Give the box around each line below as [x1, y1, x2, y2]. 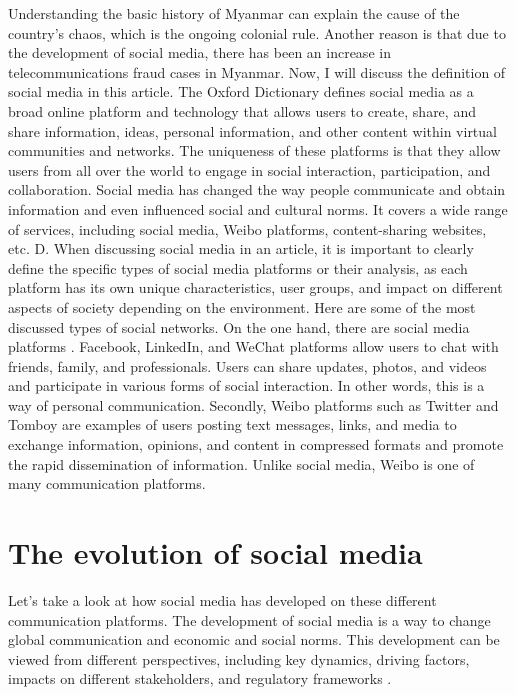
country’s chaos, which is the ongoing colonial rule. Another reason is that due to [8, 22, 506, 43]
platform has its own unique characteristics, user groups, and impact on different [8, 277, 503, 298]
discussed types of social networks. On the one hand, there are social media [8, 316, 470, 337]
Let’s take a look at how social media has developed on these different [8, 589, 437, 610]
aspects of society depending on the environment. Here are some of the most [8, 296, 476, 317]
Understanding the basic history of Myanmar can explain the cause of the [8, 3, 460, 23]
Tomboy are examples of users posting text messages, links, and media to [8, 414, 457, 435]
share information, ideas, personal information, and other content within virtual [8, 120, 497, 141]
